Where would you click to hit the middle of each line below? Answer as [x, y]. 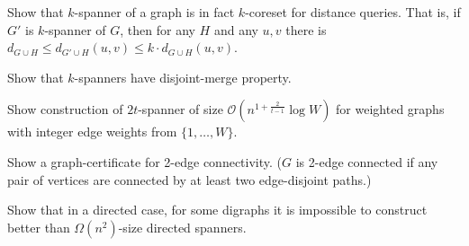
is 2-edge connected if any [367, 161]
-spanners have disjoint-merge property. [183, 77]
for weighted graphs [390, 109]
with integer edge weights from [92, 132]
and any [236, 29]
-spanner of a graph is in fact [154, 12]
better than [39, 227]
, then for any [158, 29]
